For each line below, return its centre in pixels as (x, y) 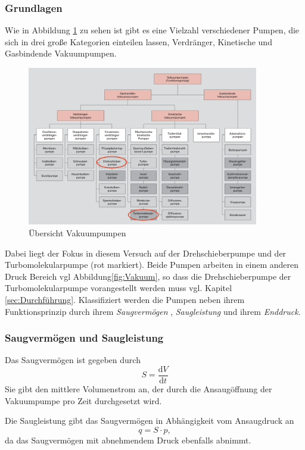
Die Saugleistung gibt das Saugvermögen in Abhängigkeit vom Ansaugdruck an (150, 421)
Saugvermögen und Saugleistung (84, 338)
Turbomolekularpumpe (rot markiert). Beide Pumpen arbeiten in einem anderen (152, 265)
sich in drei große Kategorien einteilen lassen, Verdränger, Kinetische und (139, 41)
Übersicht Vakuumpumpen (77, 233)
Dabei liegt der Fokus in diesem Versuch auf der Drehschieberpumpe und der (146, 253)
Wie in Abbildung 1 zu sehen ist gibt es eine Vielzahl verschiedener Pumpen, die (152, 30)
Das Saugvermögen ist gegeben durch (73, 360)
